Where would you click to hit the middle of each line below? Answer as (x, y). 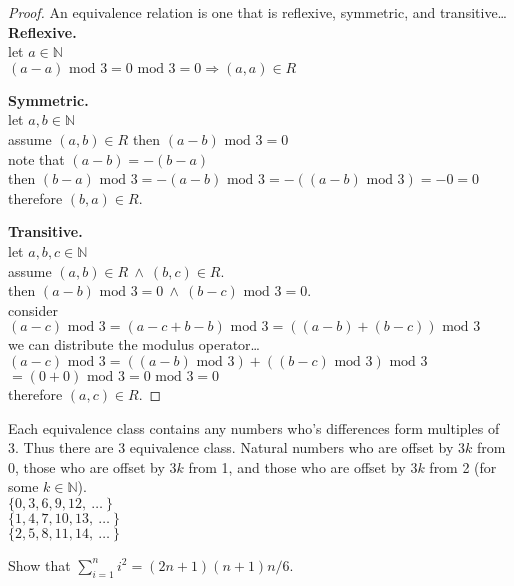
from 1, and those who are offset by (297, 466)
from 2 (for (463, 466)
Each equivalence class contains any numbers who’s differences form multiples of (254, 427)
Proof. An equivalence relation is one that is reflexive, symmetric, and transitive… (257, 12)
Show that (39, 564)
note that (36, 158)
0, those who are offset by (86, 466)
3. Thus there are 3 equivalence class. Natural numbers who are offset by (231, 447)
